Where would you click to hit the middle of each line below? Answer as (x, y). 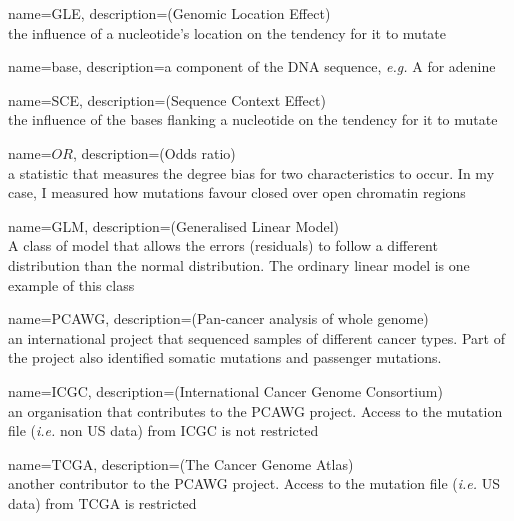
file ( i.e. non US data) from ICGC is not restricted (163, 430)
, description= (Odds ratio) (154, 152)
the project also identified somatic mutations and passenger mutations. (225, 357)
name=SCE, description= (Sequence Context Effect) (167, 99)
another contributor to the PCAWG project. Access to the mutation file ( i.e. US (254, 483)
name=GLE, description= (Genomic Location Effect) (169, 13)
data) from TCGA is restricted (102, 502)
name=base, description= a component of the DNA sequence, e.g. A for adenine (252, 66)
